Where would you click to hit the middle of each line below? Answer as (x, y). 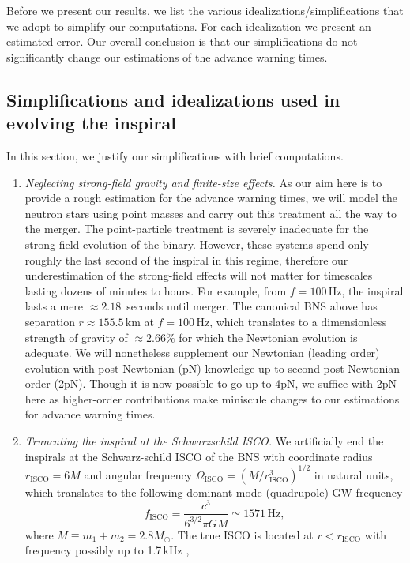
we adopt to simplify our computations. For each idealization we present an (189, 26)
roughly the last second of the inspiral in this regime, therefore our (186, 259)
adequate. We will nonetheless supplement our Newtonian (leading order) (202, 353)
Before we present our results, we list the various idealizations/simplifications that (205, 10)
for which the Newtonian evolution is (268, 337)
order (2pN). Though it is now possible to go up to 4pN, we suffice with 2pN (211, 383)
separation (50, 321)
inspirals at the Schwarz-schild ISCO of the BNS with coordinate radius (199, 456)
